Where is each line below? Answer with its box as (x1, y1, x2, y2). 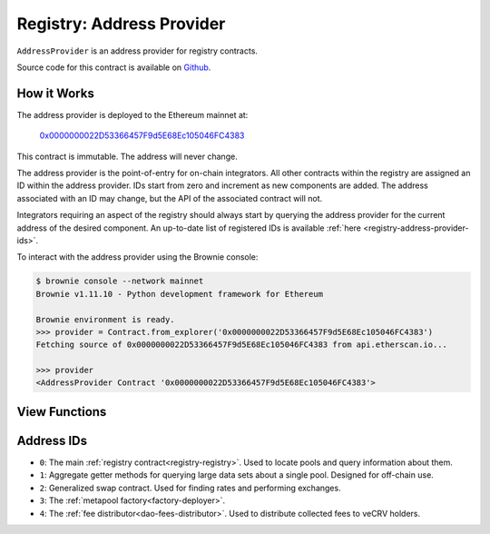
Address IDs (16, 432, 88, 449)
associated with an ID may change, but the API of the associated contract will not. (16, 193, 323, 203)
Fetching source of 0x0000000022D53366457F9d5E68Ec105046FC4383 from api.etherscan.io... (35, 340, 448, 350)
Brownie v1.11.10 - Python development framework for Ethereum (35, 289, 324, 299)
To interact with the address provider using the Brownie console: (16, 252, 259, 262)
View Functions (16, 404, 107, 420)
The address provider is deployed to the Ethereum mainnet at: (16, 109, 249, 120)
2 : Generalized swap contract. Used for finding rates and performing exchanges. (39, 482, 341, 493)
